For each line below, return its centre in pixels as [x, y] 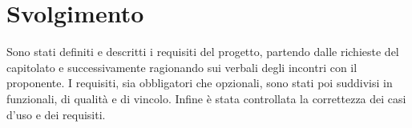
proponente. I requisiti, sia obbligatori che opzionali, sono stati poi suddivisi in [200, 83]
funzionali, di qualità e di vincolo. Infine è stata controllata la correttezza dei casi [206, 98]
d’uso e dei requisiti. [56, 114]
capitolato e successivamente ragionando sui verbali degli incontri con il [182, 67]
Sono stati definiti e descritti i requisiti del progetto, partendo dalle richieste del [203, 52]
